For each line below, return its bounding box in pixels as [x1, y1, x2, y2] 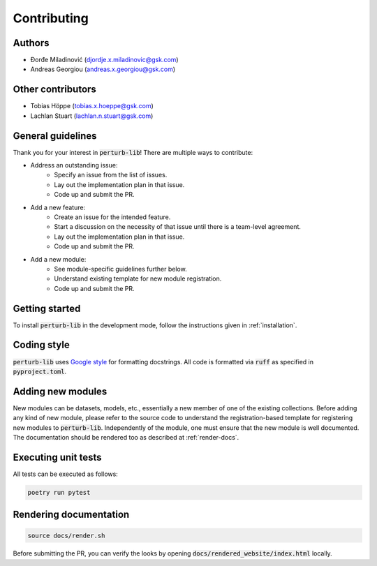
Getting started [13, 302, 81, 314]
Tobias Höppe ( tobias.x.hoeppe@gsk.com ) [30, 102, 154, 110]
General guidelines [13, 130, 97, 142]
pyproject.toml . [13, 367, 67, 375]
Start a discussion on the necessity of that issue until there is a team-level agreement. [54, 223, 302, 231]
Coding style [13, 339, 70, 351]
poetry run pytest [27, 489, 91, 496]
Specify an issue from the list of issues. [54, 171, 168, 179]
